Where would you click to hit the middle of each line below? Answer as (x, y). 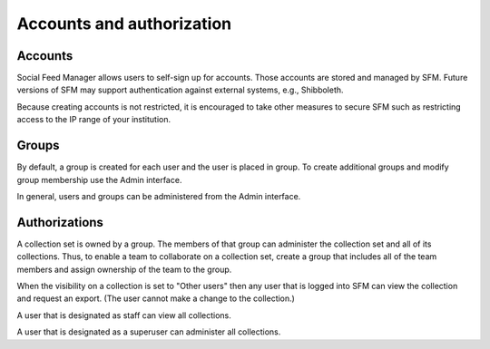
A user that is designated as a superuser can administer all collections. (149, 332)
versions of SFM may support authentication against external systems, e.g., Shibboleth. (180, 90)
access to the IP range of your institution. (94, 120)
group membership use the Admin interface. (99, 179)
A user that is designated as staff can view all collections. (124, 315)
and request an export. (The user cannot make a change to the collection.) (156, 298)
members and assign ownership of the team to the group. (124, 269)
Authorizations (60, 222)
